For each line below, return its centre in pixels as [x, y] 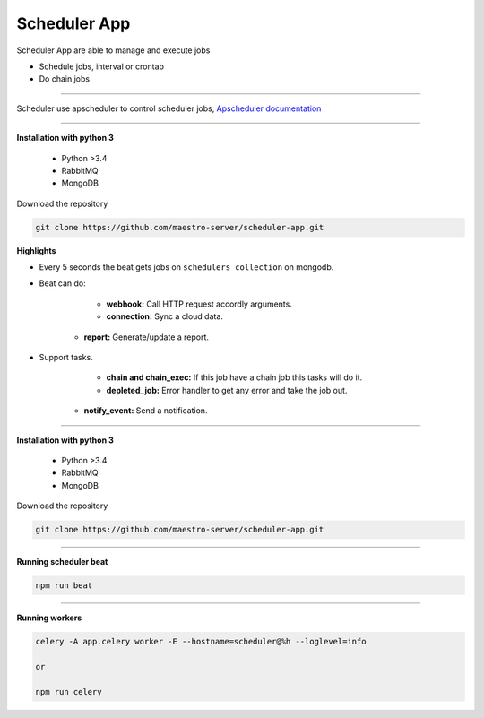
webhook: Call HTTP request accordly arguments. [199, 304]
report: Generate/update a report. [147, 337]
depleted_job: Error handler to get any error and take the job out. [227, 390]
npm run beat [64, 586]
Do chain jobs [64, 79]
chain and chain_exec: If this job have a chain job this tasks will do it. [234, 377]
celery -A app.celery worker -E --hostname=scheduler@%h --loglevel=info [201, 642]
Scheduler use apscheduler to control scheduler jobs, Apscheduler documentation [169, 108]
